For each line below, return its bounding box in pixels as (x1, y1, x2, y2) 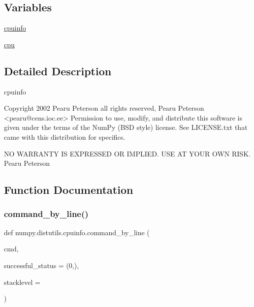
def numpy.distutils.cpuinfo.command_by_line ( (4, 227, 150, 237)
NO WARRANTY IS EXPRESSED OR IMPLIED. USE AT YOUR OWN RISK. (4, 148, 251, 158)
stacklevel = (4, 276, 40, 287)
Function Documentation (4, 182, 133, 197)
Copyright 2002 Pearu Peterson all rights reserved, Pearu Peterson (4, 103, 204, 113)
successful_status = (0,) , (4, 260, 79, 270)
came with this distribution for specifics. (4, 131, 126, 142)
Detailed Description (4, 63, 112, 78)
